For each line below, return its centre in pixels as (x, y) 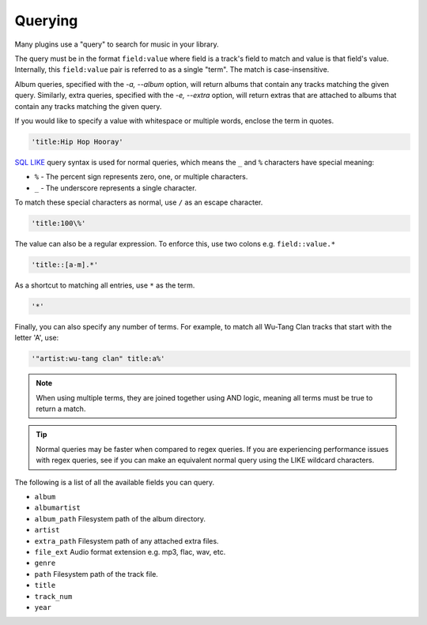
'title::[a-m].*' (65, 264)
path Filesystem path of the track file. (96, 574)
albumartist (57, 508)
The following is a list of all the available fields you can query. (115, 482)
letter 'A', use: (37, 338)
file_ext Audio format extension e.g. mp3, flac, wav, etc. (130, 552)
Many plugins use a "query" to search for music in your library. (117, 44)
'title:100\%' (59, 224)
